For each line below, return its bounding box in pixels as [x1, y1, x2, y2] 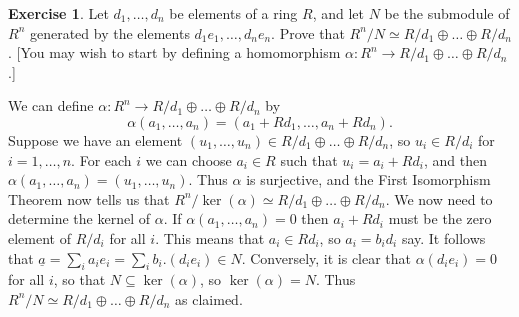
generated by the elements [29, 22, 190, 43]
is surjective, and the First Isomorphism [246, 169, 491, 190]
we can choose [145, 149, 232, 170]
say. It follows [401, 227, 486, 248]
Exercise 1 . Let [8, 3, 109, 23]
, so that [53, 269, 106, 290]
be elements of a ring [169, 3, 298, 23]
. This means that [155, 227, 265, 248]
